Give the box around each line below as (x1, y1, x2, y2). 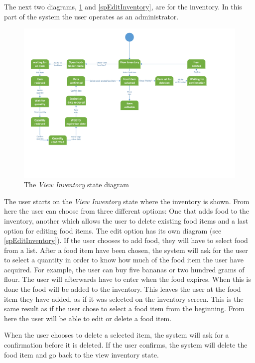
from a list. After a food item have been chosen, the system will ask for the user (4, 244, 248, 255)
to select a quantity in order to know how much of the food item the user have (4, 254, 244, 265)
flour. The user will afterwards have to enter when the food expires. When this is (4, 274, 251, 284)
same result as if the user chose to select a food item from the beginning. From (4, 303, 245, 314)
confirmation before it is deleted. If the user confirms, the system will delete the (4, 340, 248, 350)
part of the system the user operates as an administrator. (4, 11, 179, 21)
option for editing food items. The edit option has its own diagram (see (4, 225, 222, 236)
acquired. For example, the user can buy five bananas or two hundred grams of (4, 264, 245, 274)
